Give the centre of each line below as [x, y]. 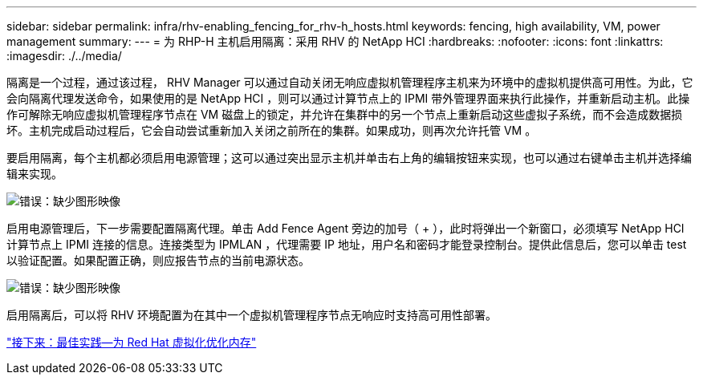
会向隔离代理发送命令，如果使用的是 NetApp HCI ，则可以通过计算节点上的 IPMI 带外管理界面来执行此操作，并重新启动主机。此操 [348, 98]
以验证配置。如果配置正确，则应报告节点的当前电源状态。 [158, 260]
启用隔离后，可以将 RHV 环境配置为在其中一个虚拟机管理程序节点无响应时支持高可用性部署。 [252, 315]
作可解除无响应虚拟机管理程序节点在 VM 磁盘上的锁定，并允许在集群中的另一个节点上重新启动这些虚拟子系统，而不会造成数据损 [345, 114]
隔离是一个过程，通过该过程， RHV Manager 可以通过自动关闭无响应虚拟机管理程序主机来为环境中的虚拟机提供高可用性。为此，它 [350, 82]
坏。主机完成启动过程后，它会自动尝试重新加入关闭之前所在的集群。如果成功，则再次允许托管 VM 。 [272, 130]
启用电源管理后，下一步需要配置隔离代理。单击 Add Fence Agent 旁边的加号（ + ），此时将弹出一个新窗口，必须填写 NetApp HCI [345, 228]
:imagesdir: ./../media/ [64, 56]
